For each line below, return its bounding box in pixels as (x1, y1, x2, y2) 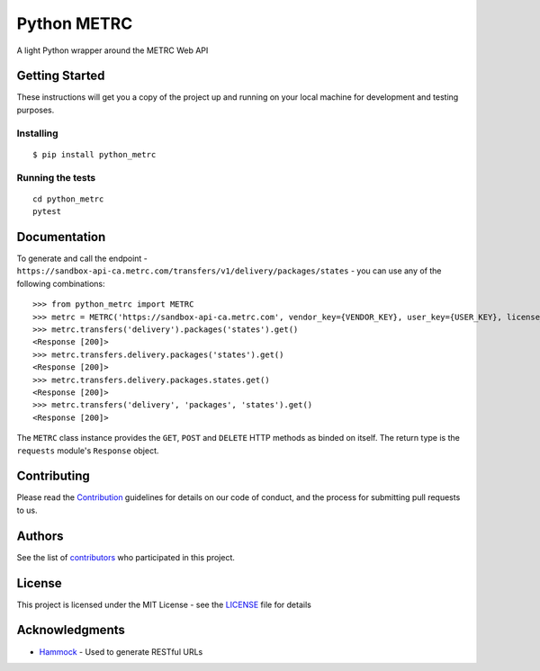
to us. (16, 505, 38, 515)
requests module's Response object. (16, 445, 159, 456)
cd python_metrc (32, 193, 104, 204)
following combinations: (16, 278, 105, 289)
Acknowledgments (16, 622, 126, 638)
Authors (16, 528, 64, 543)
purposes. (16, 104, 55, 115)
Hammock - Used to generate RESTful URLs (39, 646, 203, 657)
